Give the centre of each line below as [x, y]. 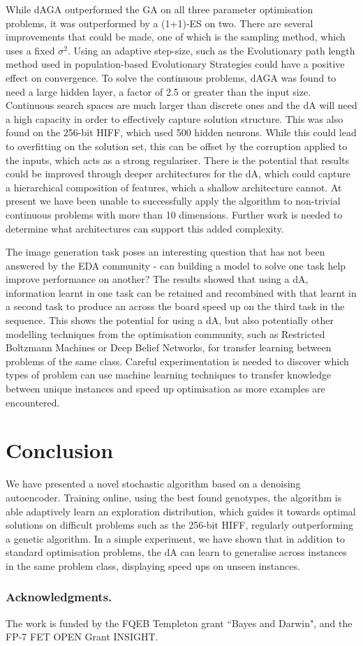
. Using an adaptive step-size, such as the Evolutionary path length [211, 50]
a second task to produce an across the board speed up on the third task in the [175, 306]
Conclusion [60, 450]
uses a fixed [30, 50]
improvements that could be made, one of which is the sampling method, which [176, 37]
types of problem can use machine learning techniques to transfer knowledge [169, 375]
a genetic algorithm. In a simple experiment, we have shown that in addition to [175, 538]
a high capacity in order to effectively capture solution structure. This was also [175, 118]
